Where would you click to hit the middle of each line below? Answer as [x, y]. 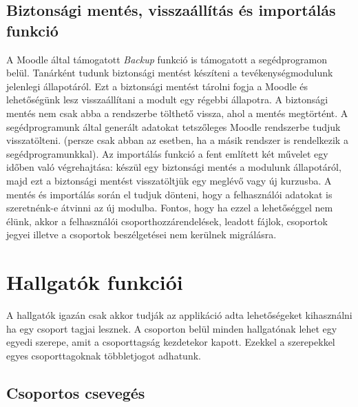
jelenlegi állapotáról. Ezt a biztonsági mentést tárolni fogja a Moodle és [157, 86]
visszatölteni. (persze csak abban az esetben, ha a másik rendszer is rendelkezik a [177, 140]
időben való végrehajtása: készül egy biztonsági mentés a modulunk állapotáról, [174, 167]
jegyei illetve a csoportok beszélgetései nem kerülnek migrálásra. [141, 234]
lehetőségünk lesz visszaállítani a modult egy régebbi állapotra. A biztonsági [167, 100]
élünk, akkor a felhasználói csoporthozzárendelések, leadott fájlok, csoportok [167, 221]
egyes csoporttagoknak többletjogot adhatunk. [104, 355]
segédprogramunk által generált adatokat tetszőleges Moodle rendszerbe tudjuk [173, 126]
